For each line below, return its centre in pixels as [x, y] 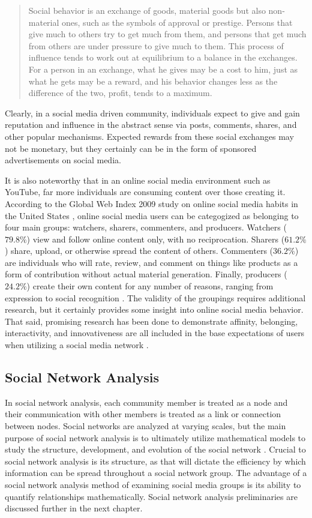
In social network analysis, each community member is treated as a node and [146, 402]
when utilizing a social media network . [77, 345]
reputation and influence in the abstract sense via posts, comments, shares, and [151, 125]
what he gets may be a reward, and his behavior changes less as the [153, 81]
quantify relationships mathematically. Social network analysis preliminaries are [151, 496]
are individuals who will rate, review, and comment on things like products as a [151, 262]
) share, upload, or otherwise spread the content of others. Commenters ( [139, 251]
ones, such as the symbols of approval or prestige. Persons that [177, 22]
